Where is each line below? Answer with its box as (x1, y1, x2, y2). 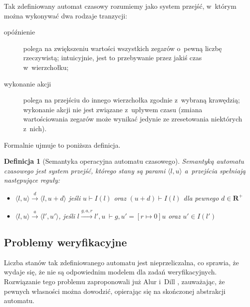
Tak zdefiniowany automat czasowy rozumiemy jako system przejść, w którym (4, 1, 236, 11)
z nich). (23, 123, 47, 133)
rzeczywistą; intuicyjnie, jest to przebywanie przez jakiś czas (23, 52, 202, 63)
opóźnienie (4, 27, 35, 37)
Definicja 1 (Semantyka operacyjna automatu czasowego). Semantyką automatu (4, 156, 244, 166)
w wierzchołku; (23, 62, 69, 72)
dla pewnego (183, 192, 219, 203)
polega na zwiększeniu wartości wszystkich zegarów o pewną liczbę (23, 43, 222, 53)
